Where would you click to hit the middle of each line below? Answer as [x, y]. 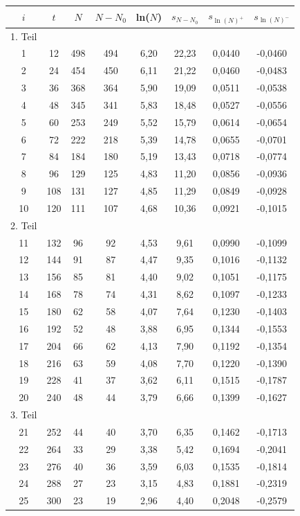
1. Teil [24, 36]
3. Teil [24, 415]
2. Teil [24, 225]
